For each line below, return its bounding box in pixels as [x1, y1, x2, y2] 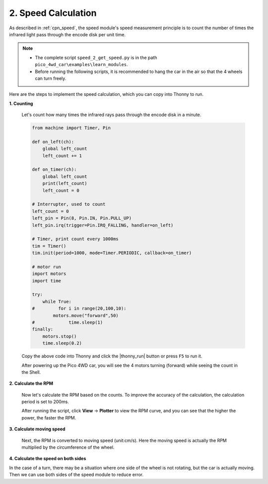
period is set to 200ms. [21, 399, 69, 405]
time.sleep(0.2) [42, 341, 82, 346]
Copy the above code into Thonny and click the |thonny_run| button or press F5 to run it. [21, 353, 202, 359]
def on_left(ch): [32, 139, 74, 144]
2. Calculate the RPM [9, 380, 54, 387]
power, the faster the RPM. [21, 415, 76, 420]
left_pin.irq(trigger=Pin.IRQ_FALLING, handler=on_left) [32, 222, 174, 228]
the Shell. [21, 369, 41, 375]
